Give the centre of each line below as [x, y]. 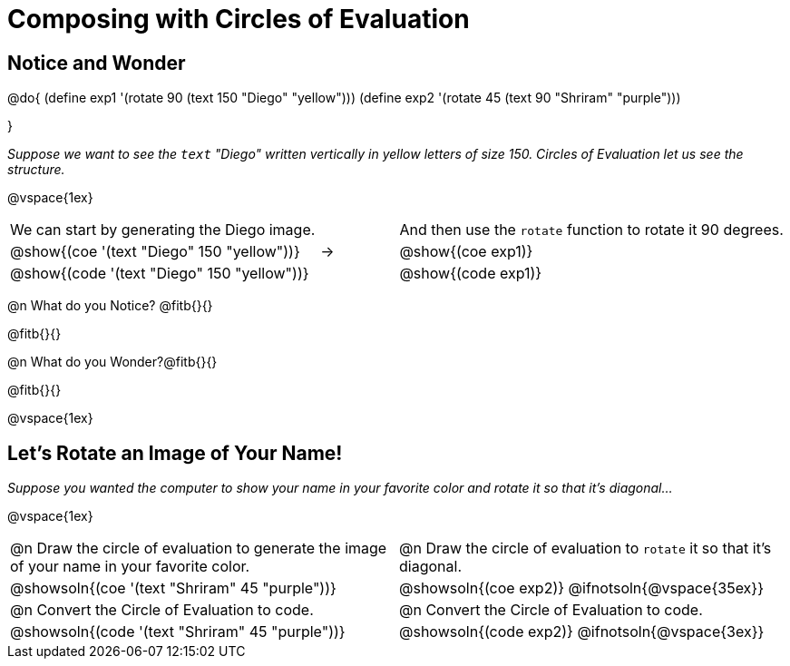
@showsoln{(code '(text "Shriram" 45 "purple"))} [178, 632]
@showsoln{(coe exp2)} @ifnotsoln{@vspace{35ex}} [581, 588]
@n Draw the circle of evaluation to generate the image [199, 548]
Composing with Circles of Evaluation [239, 19]
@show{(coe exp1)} [466, 252]
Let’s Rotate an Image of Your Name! [175, 453]
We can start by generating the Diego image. [163, 230]
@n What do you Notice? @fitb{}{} [110, 306]
